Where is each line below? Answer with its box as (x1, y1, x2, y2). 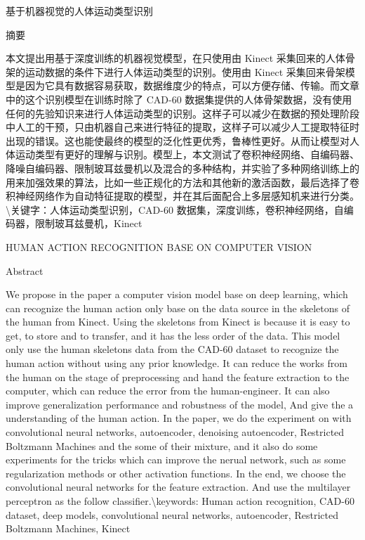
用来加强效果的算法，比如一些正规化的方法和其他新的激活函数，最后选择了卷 (6, 174, 359, 189)
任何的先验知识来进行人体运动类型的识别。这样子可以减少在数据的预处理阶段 (6, 105, 359, 120)
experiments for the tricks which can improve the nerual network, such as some (6, 452, 346, 467)
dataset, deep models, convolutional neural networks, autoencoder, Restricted (6, 507, 338, 522)
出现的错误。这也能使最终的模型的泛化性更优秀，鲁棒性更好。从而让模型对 (6, 133, 350, 148)
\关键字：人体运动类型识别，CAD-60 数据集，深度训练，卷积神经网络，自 (6, 202, 344, 217)
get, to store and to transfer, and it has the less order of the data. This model (6, 328, 340, 342)
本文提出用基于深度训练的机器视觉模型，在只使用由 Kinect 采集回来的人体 (6, 51, 345, 65)
